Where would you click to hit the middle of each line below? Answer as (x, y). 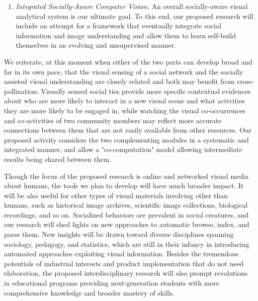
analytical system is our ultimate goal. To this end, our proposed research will (134, 16)
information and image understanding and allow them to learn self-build (126, 35)
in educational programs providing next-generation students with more (112, 283)
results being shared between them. (58, 159)
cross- (245, 81)
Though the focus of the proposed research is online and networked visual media (127, 176)
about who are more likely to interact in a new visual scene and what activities (125, 101)
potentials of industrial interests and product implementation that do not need (124, 263)
